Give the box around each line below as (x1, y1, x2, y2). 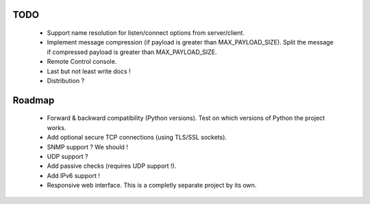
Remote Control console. (47, 58, 117, 66)
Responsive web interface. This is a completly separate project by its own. (47, 181, 257, 190)
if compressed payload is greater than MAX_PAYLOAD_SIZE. (47, 48, 217, 56)
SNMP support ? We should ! (47, 142, 128, 151)
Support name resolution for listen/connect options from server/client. (47, 29, 245, 37)
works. (47, 123, 66, 131)
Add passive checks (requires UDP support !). (47, 162, 177, 170)
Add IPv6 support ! (47, 171, 101, 179)
